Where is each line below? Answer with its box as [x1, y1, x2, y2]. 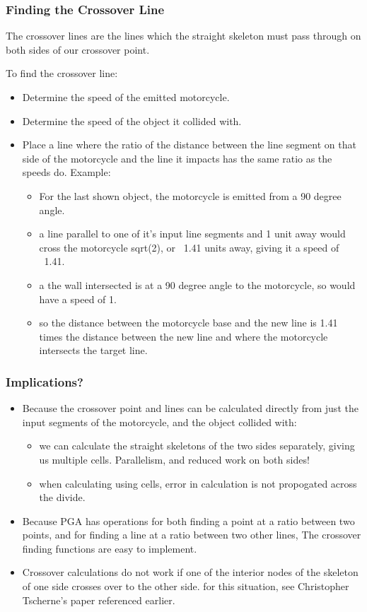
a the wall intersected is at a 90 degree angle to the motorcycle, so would [39, 277, 356, 292]
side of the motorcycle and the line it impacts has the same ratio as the [22, 151, 332, 165]
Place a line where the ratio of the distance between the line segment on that [22, 137, 356, 152]
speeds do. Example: [22, 165, 111, 180]
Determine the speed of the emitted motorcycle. [22, 90, 230, 104]
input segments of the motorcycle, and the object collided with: [22, 414, 297, 429]
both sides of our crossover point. [6, 42, 150, 57]
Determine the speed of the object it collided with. [22, 113, 242, 128]
